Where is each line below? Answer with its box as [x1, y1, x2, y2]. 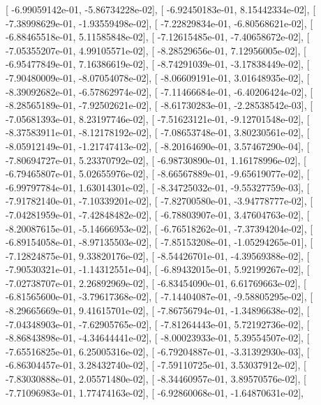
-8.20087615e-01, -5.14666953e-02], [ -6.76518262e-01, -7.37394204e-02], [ [6, 221, 313, 235]
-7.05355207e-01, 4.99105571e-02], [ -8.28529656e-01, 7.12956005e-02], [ [6, 43, 306, 57]
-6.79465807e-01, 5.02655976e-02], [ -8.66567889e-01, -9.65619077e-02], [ [6, 166, 310, 181]
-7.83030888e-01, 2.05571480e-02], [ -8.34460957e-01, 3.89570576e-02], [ [6, 371, 306, 386]
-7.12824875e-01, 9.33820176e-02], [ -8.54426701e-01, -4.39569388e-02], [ [6, 248, 310, 263]
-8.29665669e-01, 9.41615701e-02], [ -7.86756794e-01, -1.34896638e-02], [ [6, 303, 310, 318]
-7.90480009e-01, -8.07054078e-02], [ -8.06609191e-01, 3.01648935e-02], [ [6, 70, 310, 84]
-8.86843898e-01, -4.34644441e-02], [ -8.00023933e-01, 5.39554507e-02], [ [6, 330, 310, 345]
